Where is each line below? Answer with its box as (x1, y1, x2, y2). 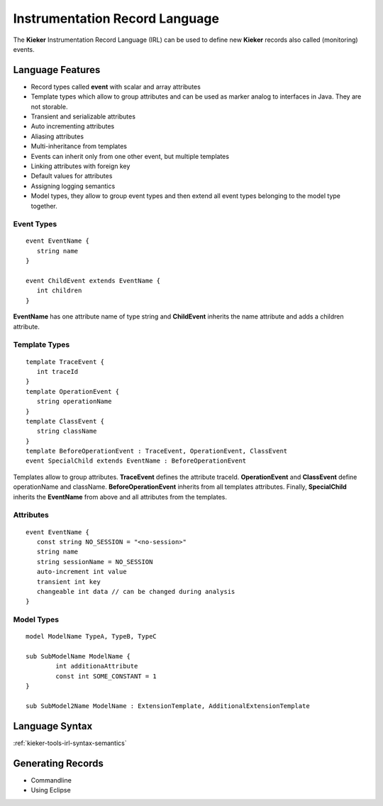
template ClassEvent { (26, 417, 105, 425)
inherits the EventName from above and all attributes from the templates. (13, 492, 227, 501)
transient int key (36, 578, 101, 585)
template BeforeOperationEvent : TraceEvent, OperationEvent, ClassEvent (26, 447, 288, 456)
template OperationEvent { (26, 387, 120, 395)
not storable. (30, 102, 68, 111)
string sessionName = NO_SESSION (36, 558, 153, 565)
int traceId (36, 368, 79, 375)
